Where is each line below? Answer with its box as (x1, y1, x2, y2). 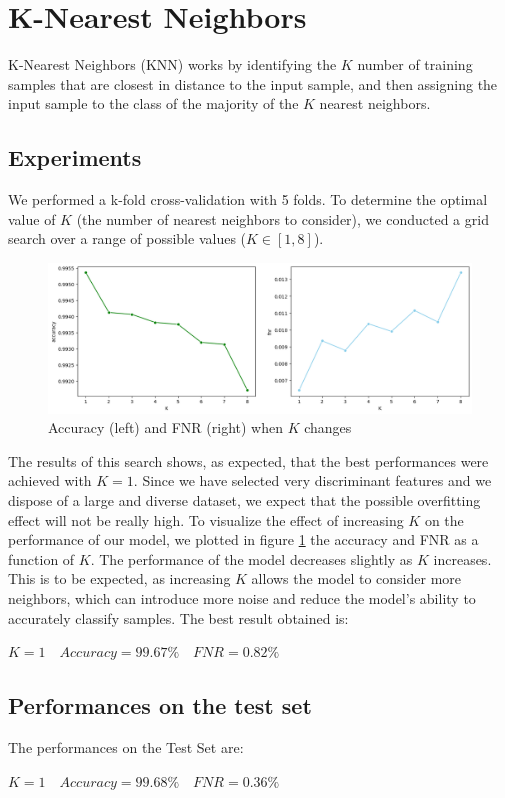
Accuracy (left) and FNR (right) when (48, 417, 283, 438)
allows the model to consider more (251, 568, 462, 589)
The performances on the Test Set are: (8, 736, 244, 757)
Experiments (8, 142, 142, 173)
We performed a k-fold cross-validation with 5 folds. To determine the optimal (8, 189, 488, 210)
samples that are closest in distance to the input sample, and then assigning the (8, 73, 498, 94)
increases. (433, 548, 492, 569)
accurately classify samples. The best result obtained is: (8, 607, 349, 628)
